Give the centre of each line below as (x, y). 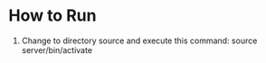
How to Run (52, 16)
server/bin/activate (57, 49)
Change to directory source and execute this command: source (139, 40)
